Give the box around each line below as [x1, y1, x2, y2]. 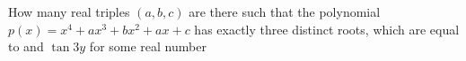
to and [8, 37, 44, 56]
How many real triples [8, 3, 130, 20]
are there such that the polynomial [189, 3, 381, 20]
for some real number [89, 37, 207, 56]
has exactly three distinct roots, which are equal [194, 19, 460, 38]
